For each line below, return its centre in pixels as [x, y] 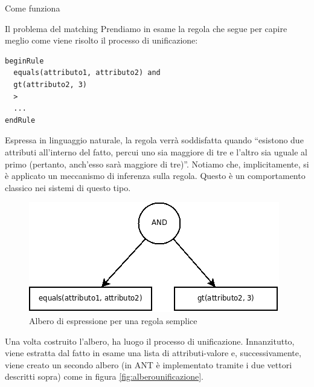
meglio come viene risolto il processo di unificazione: [101, 40]
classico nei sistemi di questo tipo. [68, 187]
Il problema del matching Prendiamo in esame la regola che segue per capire [146, 28]
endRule [20, 120]
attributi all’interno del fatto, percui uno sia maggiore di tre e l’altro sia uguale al [156, 151]
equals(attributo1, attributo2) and [87, 73]
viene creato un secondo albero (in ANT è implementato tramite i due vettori [149, 364]
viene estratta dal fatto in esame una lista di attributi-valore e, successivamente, [153, 353]
